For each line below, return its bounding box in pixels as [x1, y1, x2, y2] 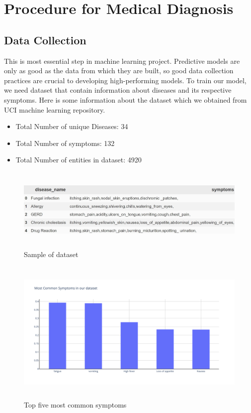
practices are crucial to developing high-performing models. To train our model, [4, 75, 247, 85]
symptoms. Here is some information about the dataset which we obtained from [4, 94, 247, 105]
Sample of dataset [24, 249, 79, 259]
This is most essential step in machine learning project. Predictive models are [4, 55, 240, 66]
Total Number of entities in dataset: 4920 [15, 154, 142, 165]
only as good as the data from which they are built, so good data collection [4, 65, 234, 76]
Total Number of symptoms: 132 [15, 138, 115, 148]
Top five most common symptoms [24, 400, 127, 410]
